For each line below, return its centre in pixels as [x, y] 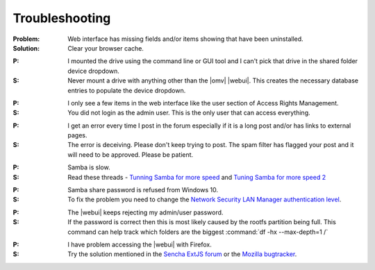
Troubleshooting [62, 18]
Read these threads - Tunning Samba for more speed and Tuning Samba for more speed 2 [197, 177]
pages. [77, 135]
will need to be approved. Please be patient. [131, 154]
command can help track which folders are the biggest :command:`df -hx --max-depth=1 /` [198, 232]
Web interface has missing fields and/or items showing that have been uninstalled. [185, 39]
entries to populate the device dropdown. [127, 90]
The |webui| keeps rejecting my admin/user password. [145, 212]
